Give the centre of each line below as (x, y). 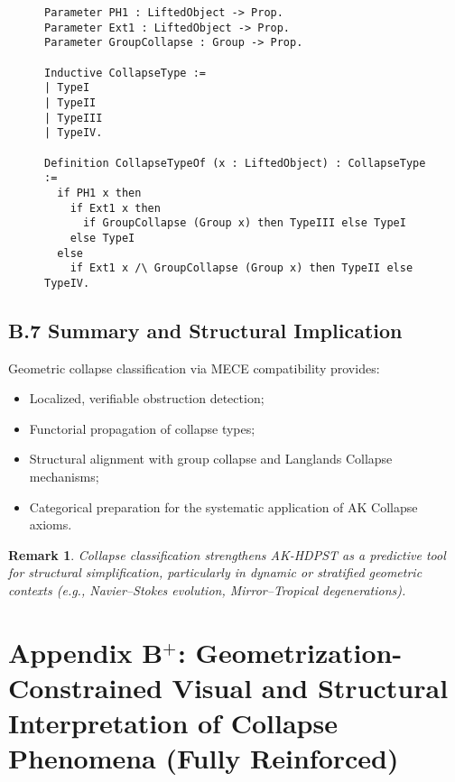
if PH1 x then (99, 193)
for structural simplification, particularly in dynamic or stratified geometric (215, 572)
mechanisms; (64, 477)
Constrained (85, 687)
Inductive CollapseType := (125, 73)
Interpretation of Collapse (173, 723)
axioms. (51, 524)
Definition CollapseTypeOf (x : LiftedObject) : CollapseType (235, 163)
